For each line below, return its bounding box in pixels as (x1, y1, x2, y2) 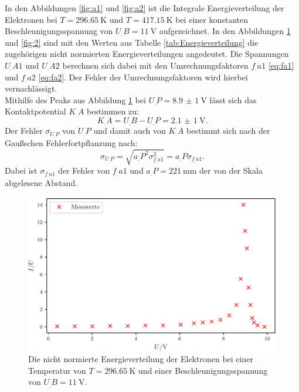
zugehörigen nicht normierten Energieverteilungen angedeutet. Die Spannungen (5, 48, 289, 60)
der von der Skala (199, 164, 263, 177)
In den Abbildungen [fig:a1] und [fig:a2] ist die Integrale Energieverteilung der (5, 2, 284, 13)
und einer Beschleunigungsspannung (138, 364, 268, 376)
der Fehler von (58, 164, 110, 177)
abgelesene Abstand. (5, 177, 78, 189)
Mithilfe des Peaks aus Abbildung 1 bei (5, 93, 146, 106)
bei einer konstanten (175, 13, 249, 25)
